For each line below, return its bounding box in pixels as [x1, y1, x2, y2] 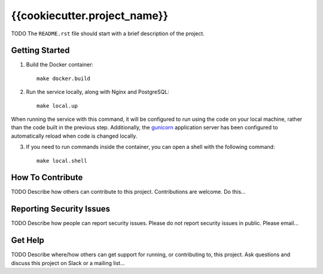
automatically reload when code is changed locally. [11, 132, 138, 139]
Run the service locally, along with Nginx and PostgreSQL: [26, 89, 170, 96]
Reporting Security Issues [11, 204, 111, 214]
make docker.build [36, 75, 91, 82]
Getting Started [11, 45, 70, 56]
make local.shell [36, 157, 87, 164]
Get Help [11, 235, 45, 245]
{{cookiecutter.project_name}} [11, 9, 169, 22]
